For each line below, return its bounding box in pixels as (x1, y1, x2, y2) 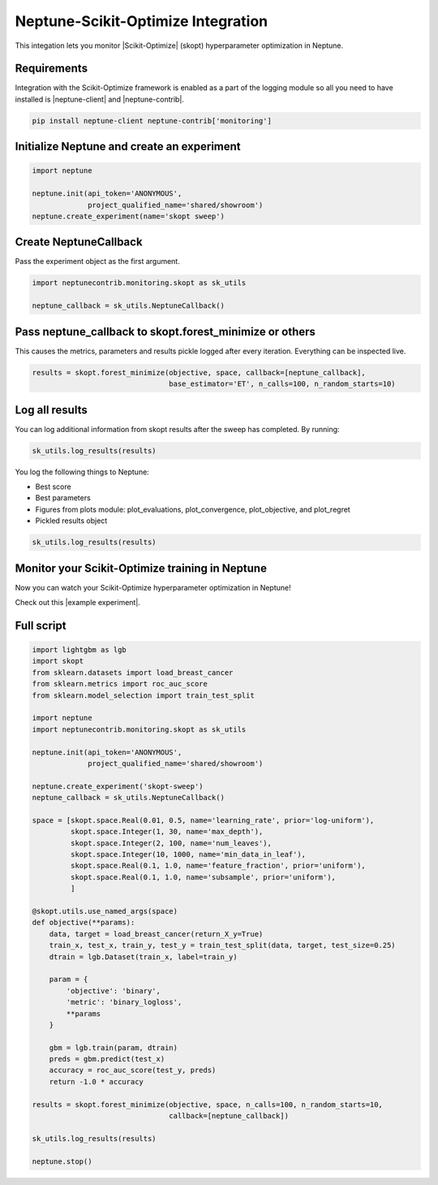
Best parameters (35, 493, 91, 503)
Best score (35, 482, 72, 491)
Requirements (15, 62, 88, 76)
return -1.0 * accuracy (49, 1077, 144, 1086)
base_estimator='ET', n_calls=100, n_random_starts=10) (169, 379, 397, 389)
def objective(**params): (32, 918, 135, 928)
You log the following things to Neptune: (15, 467, 149, 477)
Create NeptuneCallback (15, 236, 143, 249)
